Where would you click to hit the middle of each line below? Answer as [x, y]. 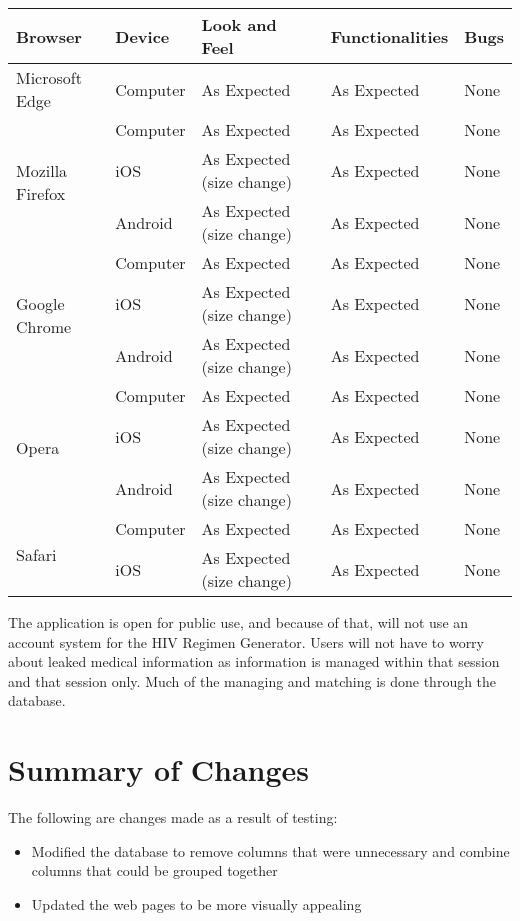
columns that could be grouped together [154, 870]
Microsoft [49, 77]
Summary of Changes [159, 769]
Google [40, 303]
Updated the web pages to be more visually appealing [196, 903]
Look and [239, 24]
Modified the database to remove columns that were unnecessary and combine [270, 850]
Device [142, 36]
